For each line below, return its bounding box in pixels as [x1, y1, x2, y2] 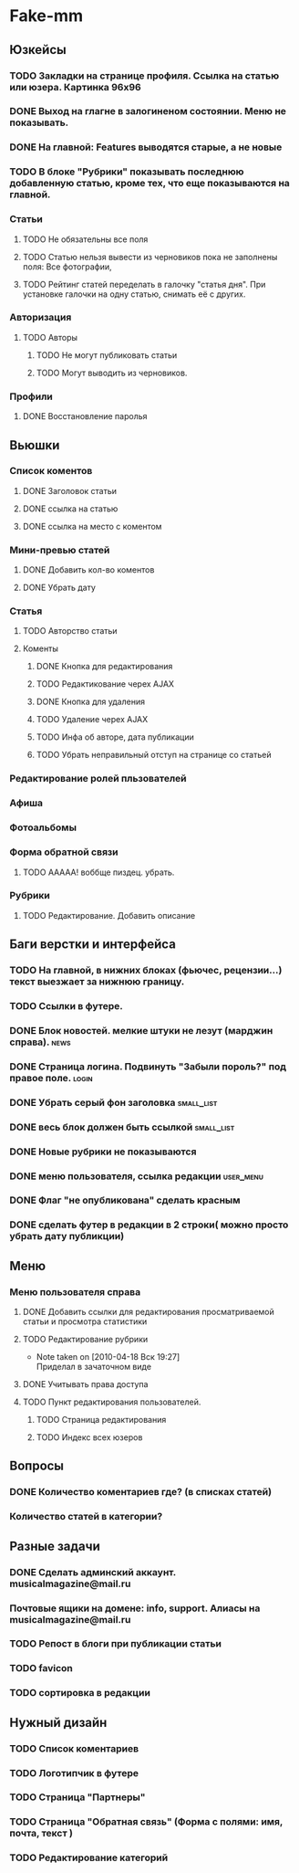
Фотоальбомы [9, 821, 77, 834]
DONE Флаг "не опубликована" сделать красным [9, 1194, 241, 1206]
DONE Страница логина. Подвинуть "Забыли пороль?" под [9, 1060, 287, 1073]
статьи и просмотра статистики [22, 1316, 148, 1327]
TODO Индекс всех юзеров [36, 1432, 143, 1443]
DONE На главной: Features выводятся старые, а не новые [9, 141, 283, 153]
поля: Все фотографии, [22, 261, 112, 272]
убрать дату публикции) [9, 1230, 125, 1243]
